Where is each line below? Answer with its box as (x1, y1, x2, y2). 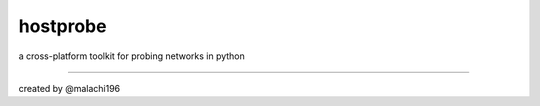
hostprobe (18, 15, 107, 37)
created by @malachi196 (18, 82, 121, 94)
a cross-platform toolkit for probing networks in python (18, 50, 245, 62)
